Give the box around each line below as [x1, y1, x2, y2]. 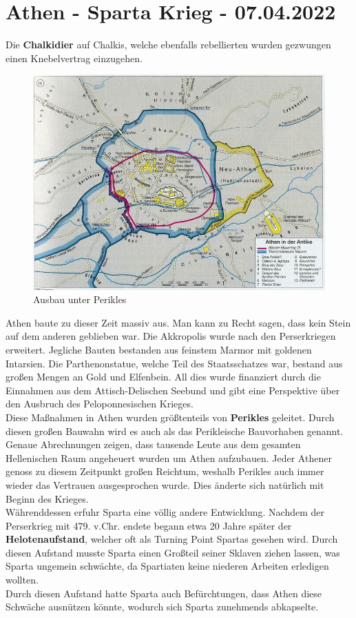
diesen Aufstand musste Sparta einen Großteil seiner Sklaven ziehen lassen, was [6, 545, 340, 559]
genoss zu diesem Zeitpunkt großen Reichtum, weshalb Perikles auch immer [6, 464, 324, 479]
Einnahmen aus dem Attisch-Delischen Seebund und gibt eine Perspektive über [6, 383, 340, 397]
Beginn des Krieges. [6, 491, 89, 505]
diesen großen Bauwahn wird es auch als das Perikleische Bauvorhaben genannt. [6, 423, 344, 438]
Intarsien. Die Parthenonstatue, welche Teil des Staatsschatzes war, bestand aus [6, 356, 343, 370]
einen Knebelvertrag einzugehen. [6, 50, 143, 65]
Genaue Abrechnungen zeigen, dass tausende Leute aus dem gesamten [6, 437, 301, 452]
